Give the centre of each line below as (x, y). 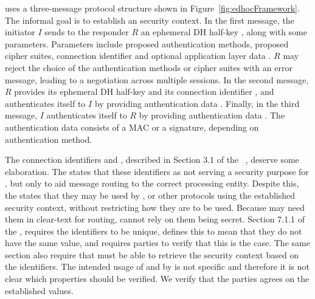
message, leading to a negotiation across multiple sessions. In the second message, (157, 79)
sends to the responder (87, 32)
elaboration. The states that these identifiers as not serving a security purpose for (157, 171)
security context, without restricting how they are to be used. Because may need (155, 207)
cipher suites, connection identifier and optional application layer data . (138, 56)
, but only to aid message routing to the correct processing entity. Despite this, (152, 183)
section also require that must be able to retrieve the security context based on (152, 254)
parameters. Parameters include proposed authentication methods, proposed (147, 43)
